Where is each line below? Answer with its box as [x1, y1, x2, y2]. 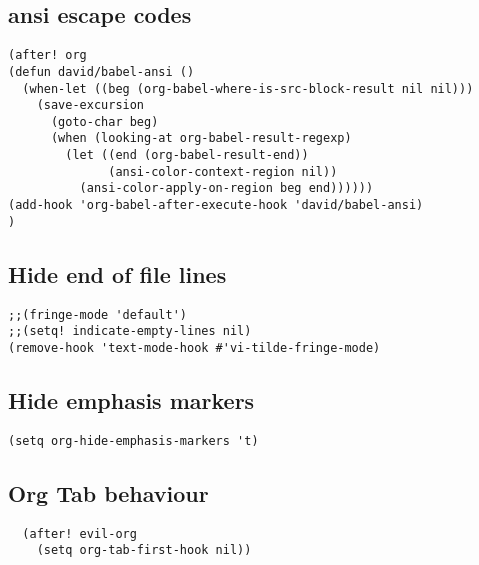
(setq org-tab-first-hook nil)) [36, 543, 252, 558]
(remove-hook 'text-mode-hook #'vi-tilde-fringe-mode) [8, 340, 381, 355]
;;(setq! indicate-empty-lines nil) [8, 324, 252, 339]
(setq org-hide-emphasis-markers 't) [8, 433, 259, 448]
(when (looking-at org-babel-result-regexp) [50, 131, 352, 146]
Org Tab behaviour [8, 477, 209, 508]
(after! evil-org [22, 526, 137, 541]
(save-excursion [36, 98, 145, 113]
